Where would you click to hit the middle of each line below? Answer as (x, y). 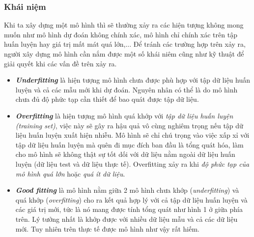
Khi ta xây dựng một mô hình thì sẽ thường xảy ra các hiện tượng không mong (124, 25)
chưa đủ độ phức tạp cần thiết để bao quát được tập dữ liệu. (107, 99)
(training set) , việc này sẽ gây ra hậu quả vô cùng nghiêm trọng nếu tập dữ (129, 125)
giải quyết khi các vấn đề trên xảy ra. (60, 63)
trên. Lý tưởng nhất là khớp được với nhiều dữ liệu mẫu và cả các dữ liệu (127, 219)
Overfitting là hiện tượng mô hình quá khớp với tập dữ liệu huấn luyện (124, 115)
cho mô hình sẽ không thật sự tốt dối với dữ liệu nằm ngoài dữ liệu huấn (125, 154)
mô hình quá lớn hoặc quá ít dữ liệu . (70, 173)
